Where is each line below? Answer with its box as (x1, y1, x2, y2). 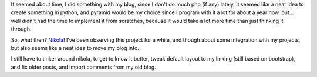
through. (11, 25, 32, 32)
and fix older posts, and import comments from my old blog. (11, 63, 157, 71)
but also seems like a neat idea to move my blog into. (11, 44, 139, 51)
